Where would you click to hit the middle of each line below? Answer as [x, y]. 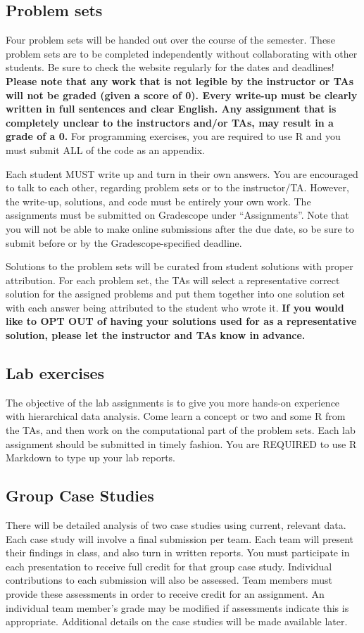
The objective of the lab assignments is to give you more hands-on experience [173, 402]
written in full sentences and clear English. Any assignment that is [171, 109]
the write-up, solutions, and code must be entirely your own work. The [158, 201]
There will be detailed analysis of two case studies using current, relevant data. [176, 525]
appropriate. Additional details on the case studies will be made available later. [177, 621]
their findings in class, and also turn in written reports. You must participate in [178, 552]
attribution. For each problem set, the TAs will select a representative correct [173, 280]
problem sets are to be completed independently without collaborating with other [182, 53]
